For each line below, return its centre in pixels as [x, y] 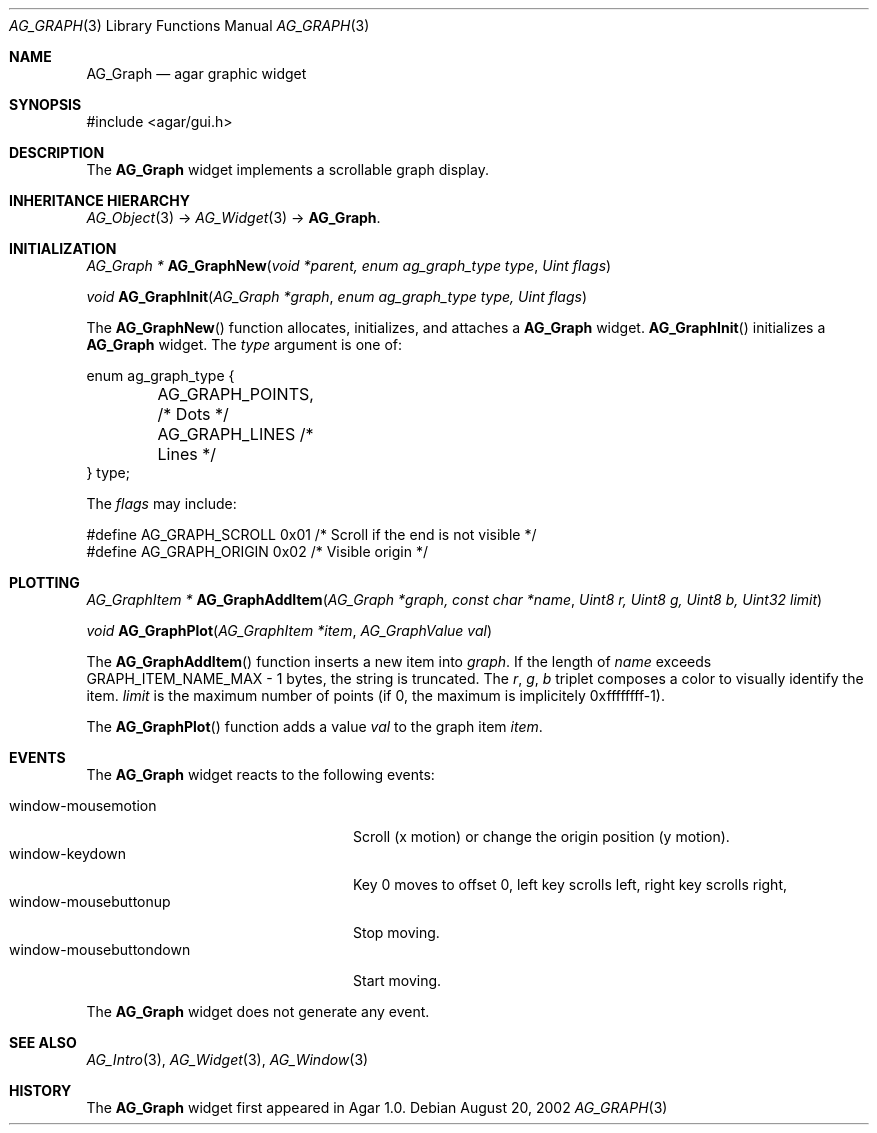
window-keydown [68, 853]
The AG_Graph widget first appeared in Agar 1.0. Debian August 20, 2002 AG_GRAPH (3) [377, 1107]
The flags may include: [161, 503]
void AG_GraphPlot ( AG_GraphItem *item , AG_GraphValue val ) [289, 630]
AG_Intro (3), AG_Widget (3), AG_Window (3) [227, 1059]
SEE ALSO [43, 1042]
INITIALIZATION [63, 248]
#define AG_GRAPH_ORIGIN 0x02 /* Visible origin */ [257, 551]
